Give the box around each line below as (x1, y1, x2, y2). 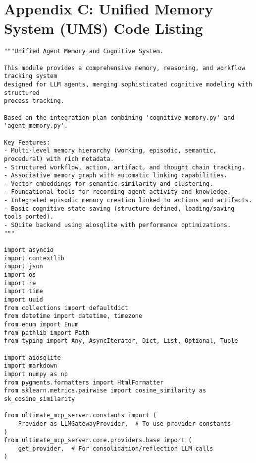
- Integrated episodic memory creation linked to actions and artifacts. (4, 197, 253, 204)
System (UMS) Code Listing (4, 18, 203, 38)
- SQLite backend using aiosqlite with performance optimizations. (4, 222, 231, 229)
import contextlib (4, 254, 64, 262)
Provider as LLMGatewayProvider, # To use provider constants (18, 420, 231, 427)
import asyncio (4, 246, 54, 254)
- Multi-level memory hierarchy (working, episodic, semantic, (4, 147, 217, 154)
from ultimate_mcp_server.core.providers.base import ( (4, 437, 192, 444)
